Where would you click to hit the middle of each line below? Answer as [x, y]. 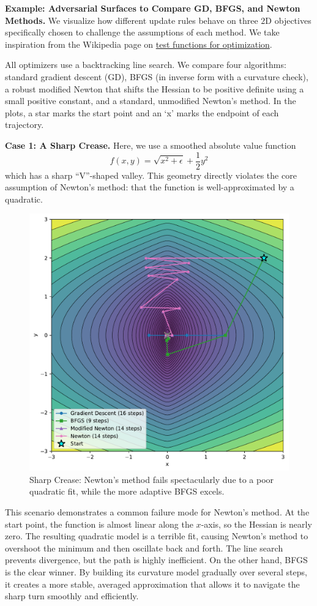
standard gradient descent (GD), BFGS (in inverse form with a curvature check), [157, 76]
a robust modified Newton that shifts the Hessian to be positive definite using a [155, 88]
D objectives [288, 20]
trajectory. [24, 125]
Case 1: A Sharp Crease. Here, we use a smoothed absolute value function [151, 145]
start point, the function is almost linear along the [99, 524]
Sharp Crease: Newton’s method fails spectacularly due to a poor [152, 479]
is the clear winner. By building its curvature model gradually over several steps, [156, 571]
